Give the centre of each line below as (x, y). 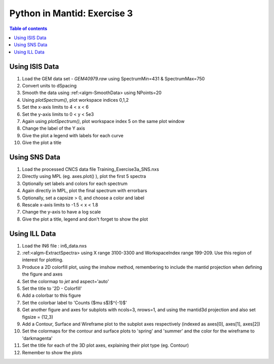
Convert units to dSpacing (49, 86)
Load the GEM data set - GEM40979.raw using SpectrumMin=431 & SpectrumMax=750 (113, 78)
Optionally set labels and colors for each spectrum (75, 184)
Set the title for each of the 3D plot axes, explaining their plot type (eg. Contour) (106, 345)
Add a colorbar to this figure (52, 295)
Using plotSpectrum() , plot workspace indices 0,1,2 (75, 100)
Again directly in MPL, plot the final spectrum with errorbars (84, 191)
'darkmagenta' (37, 338)
